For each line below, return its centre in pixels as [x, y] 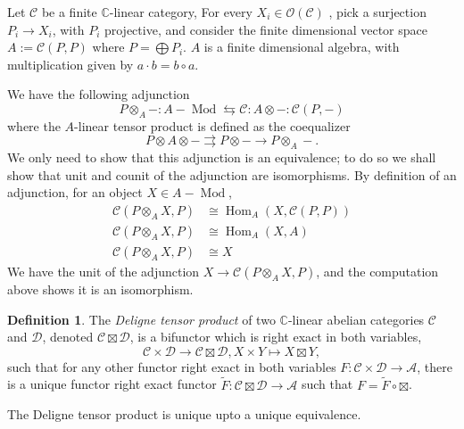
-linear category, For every [181, 12]
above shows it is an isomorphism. [100, 289]
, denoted [68, 337]
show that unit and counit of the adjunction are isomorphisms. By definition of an [232, 174]
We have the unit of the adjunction [104, 272]
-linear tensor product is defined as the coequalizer [212, 125]
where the [34, 125]
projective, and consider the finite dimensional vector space [265, 29]
